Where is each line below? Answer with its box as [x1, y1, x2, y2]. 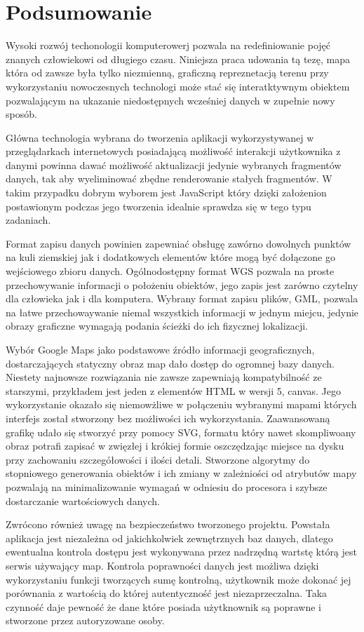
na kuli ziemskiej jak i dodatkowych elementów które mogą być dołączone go [6, 250, 335, 264]
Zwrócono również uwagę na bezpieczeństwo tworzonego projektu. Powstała [6, 517, 330, 532]
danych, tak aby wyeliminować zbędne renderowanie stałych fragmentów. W [6, 171, 332, 186]
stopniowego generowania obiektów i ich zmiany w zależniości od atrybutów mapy [6, 466, 357, 480]
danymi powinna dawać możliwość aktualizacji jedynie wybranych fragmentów [6, 157, 342, 172]
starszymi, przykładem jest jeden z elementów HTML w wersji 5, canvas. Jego [6, 383, 342, 398]
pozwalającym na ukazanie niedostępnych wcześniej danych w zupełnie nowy [6, 93, 335, 107]
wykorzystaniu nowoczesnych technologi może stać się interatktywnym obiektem [6, 79, 350, 93]
